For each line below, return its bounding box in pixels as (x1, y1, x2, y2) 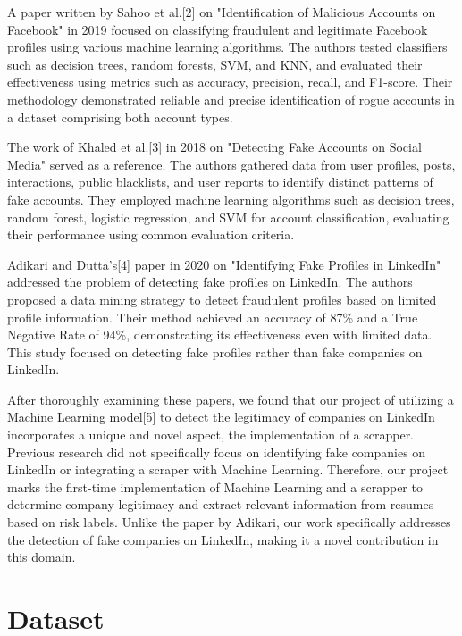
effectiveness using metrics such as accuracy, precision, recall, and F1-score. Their (7, 72, 453, 91)
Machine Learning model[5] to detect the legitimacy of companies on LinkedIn (7, 407, 435, 426)
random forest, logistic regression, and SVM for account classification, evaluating (7, 207, 449, 226)
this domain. (7, 548, 76, 566)
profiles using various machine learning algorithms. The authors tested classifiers (7, 38, 448, 56)
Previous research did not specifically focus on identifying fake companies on (7, 442, 426, 461)
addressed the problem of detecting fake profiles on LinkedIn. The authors (7, 272, 413, 291)
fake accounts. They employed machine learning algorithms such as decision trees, (7, 189, 455, 208)
